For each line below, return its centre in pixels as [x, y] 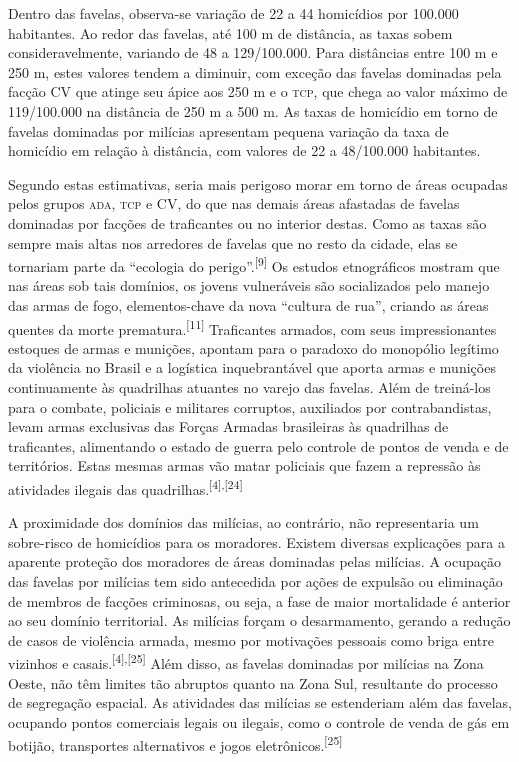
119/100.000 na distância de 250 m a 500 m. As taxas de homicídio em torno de [253, 110]
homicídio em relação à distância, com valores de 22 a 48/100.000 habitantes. [244, 150]
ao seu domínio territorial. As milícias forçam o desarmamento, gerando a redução [259, 620]
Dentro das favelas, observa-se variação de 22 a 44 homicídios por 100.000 [233, 13]
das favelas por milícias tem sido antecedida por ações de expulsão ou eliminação [255, 581]
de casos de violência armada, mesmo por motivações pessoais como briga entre [251, 639]
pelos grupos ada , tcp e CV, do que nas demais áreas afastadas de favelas [234, 203]
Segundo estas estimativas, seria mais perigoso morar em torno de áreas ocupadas [258, 183]
